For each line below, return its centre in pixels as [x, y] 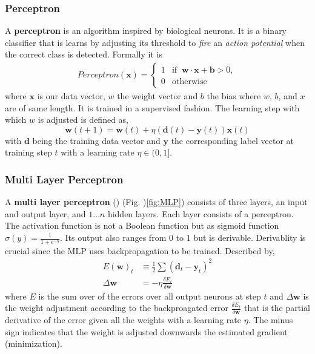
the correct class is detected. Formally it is [84, 54]
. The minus [270, 320]
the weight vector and [157, 96]
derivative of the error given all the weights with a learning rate [123, 320]
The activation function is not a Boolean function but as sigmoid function [142, 225]
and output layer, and [45, 213]
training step [28, 152]
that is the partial [277, 308]
